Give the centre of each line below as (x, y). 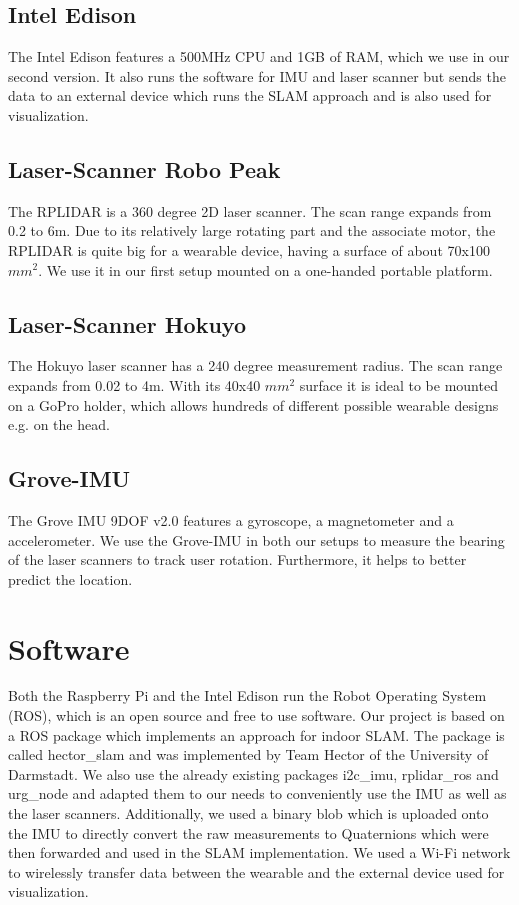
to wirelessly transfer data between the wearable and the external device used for (256, 871)
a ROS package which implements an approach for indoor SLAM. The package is (256, 734)
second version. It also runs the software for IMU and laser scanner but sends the (257, 75)
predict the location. (70, 578)
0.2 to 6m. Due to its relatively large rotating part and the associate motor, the (252, 230)
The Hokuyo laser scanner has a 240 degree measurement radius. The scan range (255, 365)
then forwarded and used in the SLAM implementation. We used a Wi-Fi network (259, 852)
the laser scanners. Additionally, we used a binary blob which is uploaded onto (248, 813)
